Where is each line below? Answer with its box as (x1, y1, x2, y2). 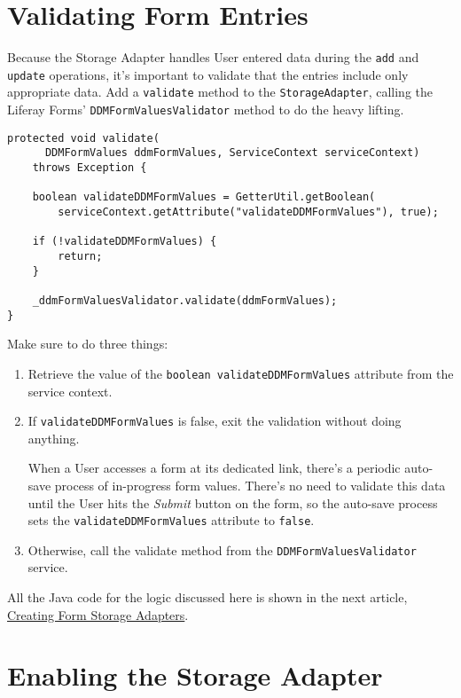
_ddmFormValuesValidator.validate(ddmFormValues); (32, 294, 338, 307)
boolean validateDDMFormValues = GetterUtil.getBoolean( (32, 191, 376, 204)
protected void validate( (7, 131, 160, 145)
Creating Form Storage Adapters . (7, 605, 189, 623)
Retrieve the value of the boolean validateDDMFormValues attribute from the (27, 364, 454, 382)
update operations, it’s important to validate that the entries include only (7, 65, 409, 83)
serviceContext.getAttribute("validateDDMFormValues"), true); (58, 206, 439, 219)
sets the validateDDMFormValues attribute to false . (27, 511, 315, 529)
